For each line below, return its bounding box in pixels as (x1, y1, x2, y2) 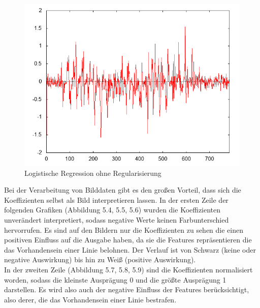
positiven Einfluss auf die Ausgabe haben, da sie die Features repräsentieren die (4, 234, 252, 245)
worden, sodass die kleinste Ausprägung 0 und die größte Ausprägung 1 (4, 274, 226, 285)
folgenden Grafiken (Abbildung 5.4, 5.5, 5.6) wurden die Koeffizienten (4, 204, 221, 215)
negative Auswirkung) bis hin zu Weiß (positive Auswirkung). (4, 254, 196, 265)
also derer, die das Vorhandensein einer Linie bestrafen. (4, 294, 177, 304)
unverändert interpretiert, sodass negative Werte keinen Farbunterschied (4, 214, 229, 225)
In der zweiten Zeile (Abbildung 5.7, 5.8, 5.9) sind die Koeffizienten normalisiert (4, 264, 253, 274)
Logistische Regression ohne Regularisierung (24, 167, 161, 178)
